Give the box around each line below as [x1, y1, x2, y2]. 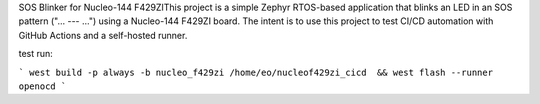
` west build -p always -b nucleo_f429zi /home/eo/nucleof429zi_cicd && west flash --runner [18, 66, 494, 78]
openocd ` [18, 80, 67, 92]
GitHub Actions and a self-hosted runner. [18, 29, 188, 41]
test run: [18, 48, 54, 60]
